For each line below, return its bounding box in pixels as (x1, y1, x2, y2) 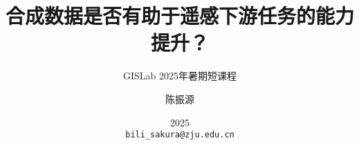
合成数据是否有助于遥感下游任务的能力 (6, 1, 355, 30)
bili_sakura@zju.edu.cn (125, 130, 234, 140)
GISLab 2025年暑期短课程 (122, 68, 237, 83)
